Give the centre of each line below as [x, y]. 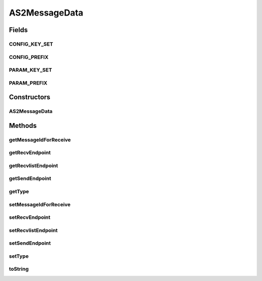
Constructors [30, 97]
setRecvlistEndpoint [33, 230]
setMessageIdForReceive [40, 204]
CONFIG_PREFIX [29, 57]
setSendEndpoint [30, 243]
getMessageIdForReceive [40, 140]
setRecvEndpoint [30, 217]
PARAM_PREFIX [28, 83]
